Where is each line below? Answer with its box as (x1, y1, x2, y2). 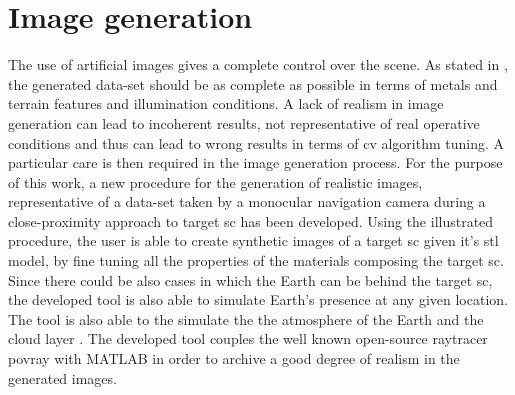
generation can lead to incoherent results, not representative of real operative (8, 112, 480, 133)
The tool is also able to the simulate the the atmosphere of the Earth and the (8, 308, 484, 329)
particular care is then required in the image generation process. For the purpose (8, 152, 503, 173)
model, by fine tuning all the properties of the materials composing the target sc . (8, 250, 504, 271)
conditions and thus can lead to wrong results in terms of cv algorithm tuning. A (8, 132, 505, 153)
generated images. (8, 367, 117, 388)
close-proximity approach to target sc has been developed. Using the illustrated (8, 210, 494, 231)
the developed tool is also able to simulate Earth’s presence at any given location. (8, 289, 508, 310)
